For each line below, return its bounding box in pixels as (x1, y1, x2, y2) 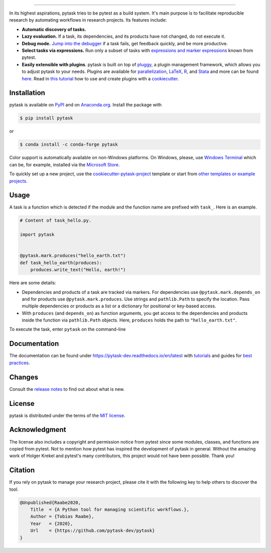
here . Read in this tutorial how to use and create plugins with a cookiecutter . (22, 75, 179, 81)
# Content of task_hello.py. (20, 217, 92, 224)
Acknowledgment (9, 425, 66, 434)
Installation (9, 88, 45, 97)
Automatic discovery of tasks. (22, 26, 86, 32)
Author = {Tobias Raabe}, (30, 514, 94, 519)
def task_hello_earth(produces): (20, 260, 102, 266)
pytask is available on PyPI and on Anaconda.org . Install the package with (9, 102, 162, 108)
